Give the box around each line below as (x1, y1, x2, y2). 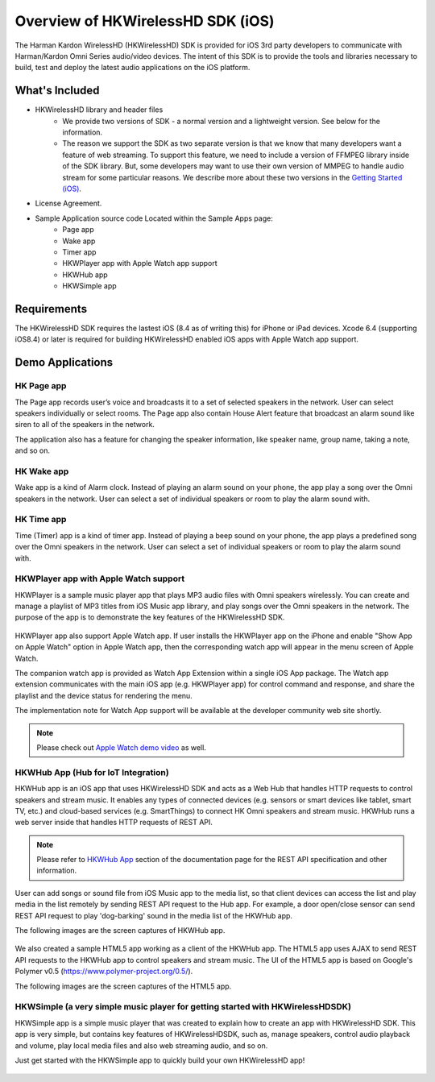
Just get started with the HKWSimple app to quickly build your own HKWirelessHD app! (14, 1055, 305, 1065)
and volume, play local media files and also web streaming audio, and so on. (14, 1040, 268, 1051)
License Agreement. (35, 198, 102, 209)
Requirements (14, 302, 88, 316)
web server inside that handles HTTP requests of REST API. (14, 818, 213, 827)
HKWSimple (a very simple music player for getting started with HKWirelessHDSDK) (14, 1001, 352, 1013)
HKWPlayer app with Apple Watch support (14, 573, 185, 584)
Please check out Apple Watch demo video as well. (36, 743, 207, 752)
